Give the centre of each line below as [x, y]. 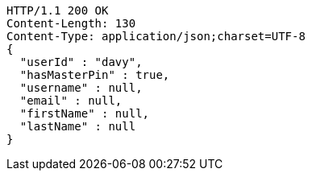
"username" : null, [81, 88]
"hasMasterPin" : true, [95, 75]
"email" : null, [71, 101]
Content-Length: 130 [71, 23]
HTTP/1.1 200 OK [58, 10]
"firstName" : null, [85, 113]
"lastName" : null [78, 126]
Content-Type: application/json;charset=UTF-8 [156, 36]
